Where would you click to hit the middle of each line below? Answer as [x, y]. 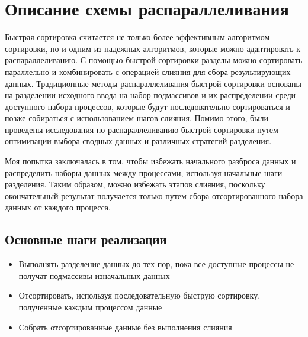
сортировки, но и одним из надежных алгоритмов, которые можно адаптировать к [153, 48]
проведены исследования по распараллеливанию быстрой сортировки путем [142, 129]
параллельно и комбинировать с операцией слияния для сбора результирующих [148, 71]
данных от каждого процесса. [58, 207]
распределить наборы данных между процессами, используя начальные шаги [144, 172]
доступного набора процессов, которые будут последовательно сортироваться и [147, 106]
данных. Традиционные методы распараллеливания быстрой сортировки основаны [153, 83]
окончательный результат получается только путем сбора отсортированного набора [154, 195]
